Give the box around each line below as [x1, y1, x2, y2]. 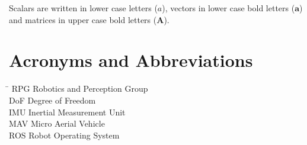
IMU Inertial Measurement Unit [9, 105, 126, 118]
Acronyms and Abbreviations [9, 48, 253, 72]
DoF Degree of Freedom [9, 94, 96, 106]
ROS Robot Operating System [9, 128, 120, 141]
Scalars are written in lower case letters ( [9, 2, 158, 14]
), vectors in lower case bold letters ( [162, 2, 295, 14]
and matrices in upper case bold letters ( [9, 13, 157, 25]
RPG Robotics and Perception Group [11, 82, 148, 95]
